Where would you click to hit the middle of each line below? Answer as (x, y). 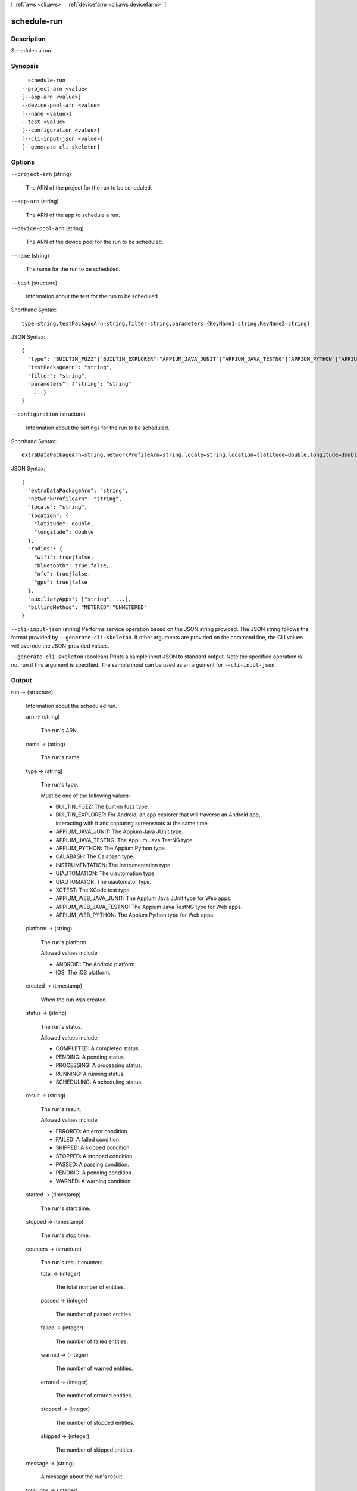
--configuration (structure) (48, 414)
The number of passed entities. (94, 1314)
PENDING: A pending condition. (94, 1173)
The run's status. (62, 1026)
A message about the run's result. (82, 1477)
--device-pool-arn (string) (48, 228)
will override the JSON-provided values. (60, 646)
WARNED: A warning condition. (94, 1181)
